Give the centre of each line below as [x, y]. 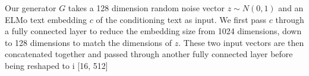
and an [291, 8]
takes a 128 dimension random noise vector [146, 8]
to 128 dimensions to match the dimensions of [89, 42]
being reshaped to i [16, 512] [56, 65]
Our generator [31, 8]
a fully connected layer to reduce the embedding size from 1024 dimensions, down [153, 31]
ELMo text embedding [46, 19]
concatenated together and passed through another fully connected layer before [149, 54]
